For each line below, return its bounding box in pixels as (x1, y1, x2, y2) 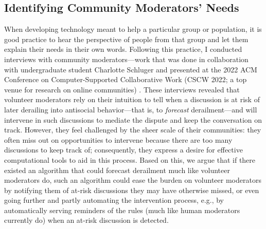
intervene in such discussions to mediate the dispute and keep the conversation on (4, 114, 262, 125)
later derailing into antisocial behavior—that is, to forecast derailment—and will (4, 104, 257, 115)
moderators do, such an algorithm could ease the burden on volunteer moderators (4, 175, 261, 185)
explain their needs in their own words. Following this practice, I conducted (4, 44, 242, 54)
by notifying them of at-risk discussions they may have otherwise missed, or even (4, 184, 259, 195)
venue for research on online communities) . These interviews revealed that (4, 84, 240, 94)
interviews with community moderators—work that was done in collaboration (4, 53, 249, 64)
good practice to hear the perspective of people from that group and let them (4, 33, 249, 44)
